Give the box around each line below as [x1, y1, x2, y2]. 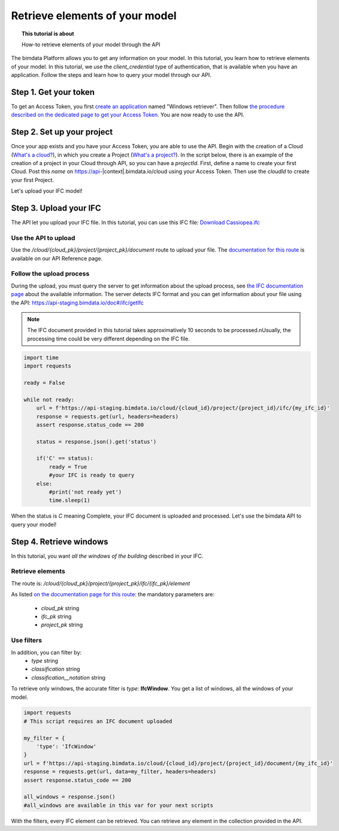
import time [23, 354, 59, 361]
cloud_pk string [41, 604, 80, 612]
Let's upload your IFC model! [11, 187, 83, 195]
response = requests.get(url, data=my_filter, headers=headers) [23, 769, 217, 775]
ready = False [23, 379, 65, 386]
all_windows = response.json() [23, 793, 116, 800]
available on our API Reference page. [11, 255, 103, 262]
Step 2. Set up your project [11, 127, 113, 137]
